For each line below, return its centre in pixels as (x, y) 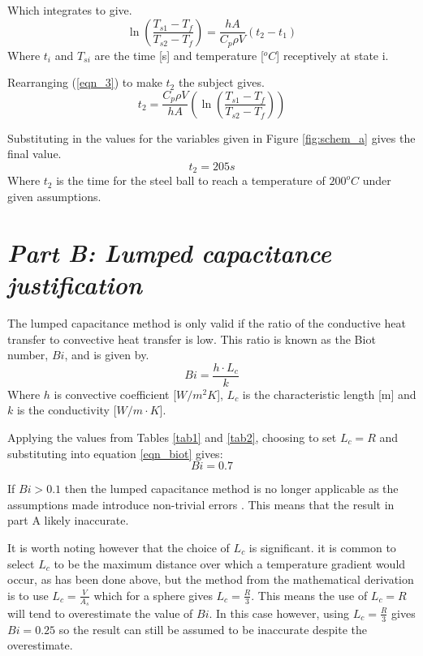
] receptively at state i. (332, 55)
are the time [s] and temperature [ (179, 55)
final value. (35, 154)
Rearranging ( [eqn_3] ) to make (85, 82)
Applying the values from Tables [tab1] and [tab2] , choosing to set (172, 437)
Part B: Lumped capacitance (169, 252)
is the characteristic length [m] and (329, 394)
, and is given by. (107, 355)
